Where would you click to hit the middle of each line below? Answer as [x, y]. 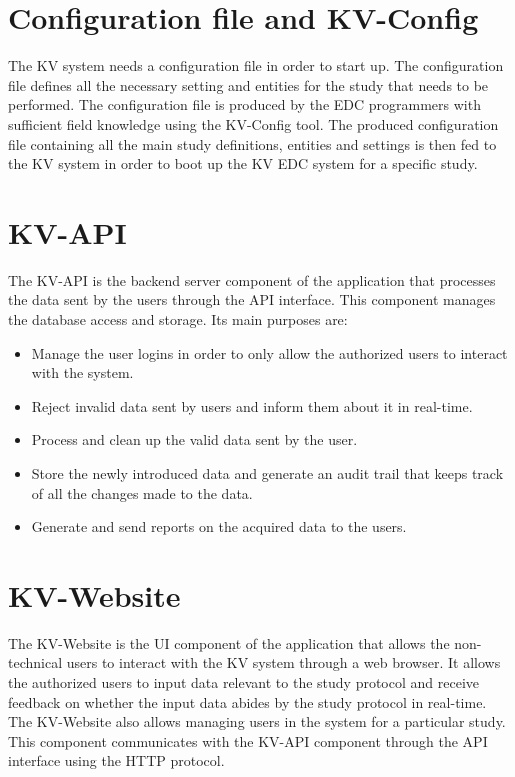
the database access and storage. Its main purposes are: [178, 319]
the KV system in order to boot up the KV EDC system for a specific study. [243, 163]
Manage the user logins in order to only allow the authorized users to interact [269, 352]
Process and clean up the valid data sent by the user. [194, 439]
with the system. [82, 372]
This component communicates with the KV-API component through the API [248, 740]
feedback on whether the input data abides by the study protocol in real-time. [247, 701]
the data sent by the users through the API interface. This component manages [252, 299]
